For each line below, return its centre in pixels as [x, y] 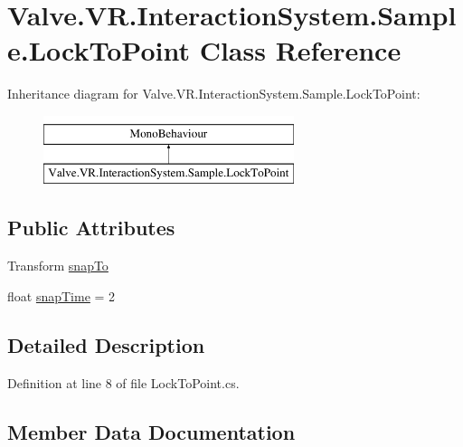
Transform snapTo [58, 266]
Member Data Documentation [151, 431]
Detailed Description [106, 344]
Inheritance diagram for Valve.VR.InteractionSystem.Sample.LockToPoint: [214, 94]
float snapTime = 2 [61, 295]
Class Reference [300, 50]
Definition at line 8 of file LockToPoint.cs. [123, 382]
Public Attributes [91, 228]
